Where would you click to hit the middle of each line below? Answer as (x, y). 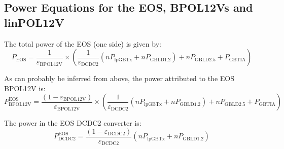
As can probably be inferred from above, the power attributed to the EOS (119, 78)
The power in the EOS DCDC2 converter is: (73, 123)
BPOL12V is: (25, 88)
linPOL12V (34, 22)
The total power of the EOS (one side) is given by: (83, 43)
